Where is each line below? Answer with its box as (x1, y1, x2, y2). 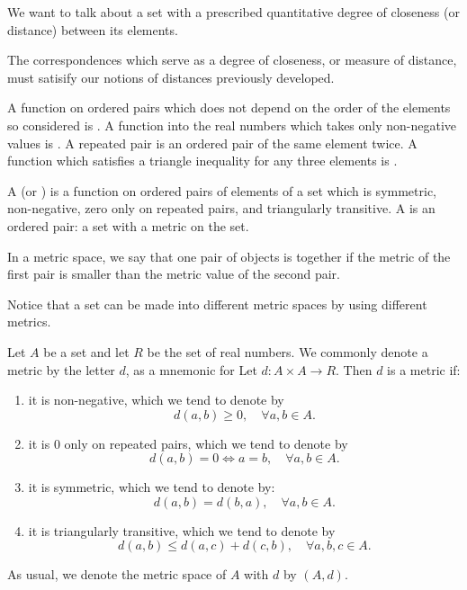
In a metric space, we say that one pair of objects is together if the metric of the (7, 246, 451, 265)
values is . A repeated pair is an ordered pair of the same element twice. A (7, 133, 418, 152)
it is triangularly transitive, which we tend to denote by (28, 521, 336, 540)
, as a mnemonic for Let (125, 360, 257, 379)
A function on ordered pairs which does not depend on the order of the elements (7, 98, 451, 117)
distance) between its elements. (7, 20, 178, 39)
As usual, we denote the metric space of (7, 565, 227, 584)
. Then (336, 360, 373, 379)
